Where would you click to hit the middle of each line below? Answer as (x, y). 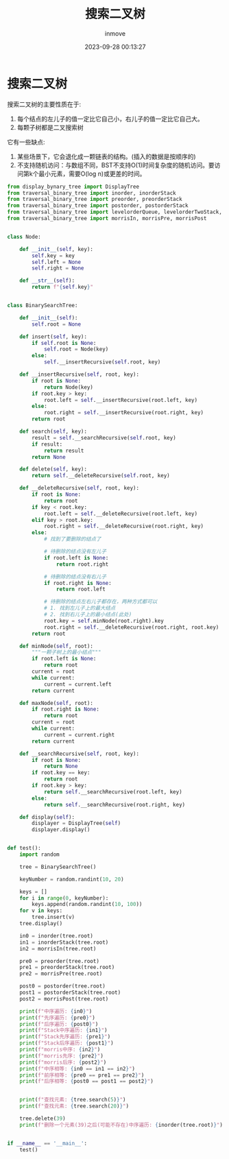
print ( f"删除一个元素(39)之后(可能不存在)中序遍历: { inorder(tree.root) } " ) (121, 1125)
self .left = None (56, 262)
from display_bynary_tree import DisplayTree (73, 187)
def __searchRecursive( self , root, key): (79, 754)
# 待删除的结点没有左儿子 (75, 552)
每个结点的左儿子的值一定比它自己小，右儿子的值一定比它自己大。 (110, 119)
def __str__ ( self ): (47, 281)
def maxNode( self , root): (57, 703)
